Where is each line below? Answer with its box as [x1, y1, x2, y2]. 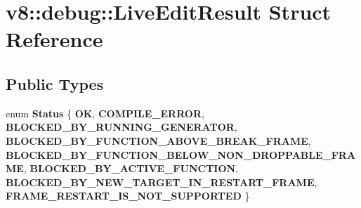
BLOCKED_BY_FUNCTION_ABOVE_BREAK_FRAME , [6, 133, 311, 148]
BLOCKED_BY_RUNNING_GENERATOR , [6, 119, 237, 134]
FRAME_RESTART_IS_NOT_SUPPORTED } [6, 188, 250, 203]
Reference [6, 25, 103, 53]
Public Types [6, 72, 104, 94]
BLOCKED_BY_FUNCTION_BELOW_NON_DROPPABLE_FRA [6, 147, 356, 162]
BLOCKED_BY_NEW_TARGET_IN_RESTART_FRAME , [6, 174, 317, 189]
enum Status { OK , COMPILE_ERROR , [6, 105, 204, 120]
